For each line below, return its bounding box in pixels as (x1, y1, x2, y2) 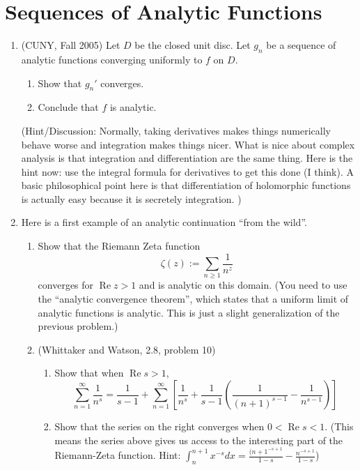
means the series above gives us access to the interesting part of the (54, 432, 343, 447)
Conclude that (38, 100, 99, 114)
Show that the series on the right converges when (54, 419, 265, 434)
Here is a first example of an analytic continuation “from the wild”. (21, 215, 307, 229)
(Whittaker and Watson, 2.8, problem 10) (38, 342, 216, 356)
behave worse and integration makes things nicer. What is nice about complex (21, 137, 355, 151)
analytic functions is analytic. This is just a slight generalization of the (38, 305, 340, 319)
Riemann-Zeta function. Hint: (54, 448, 181, 462)
